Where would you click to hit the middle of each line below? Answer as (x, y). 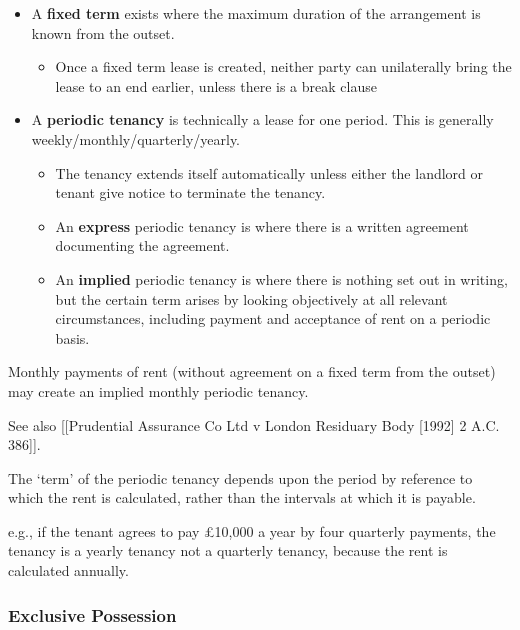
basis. (72, 337)
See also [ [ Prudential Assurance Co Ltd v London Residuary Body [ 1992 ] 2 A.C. (254, 424)
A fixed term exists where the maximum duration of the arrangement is (256, 13)
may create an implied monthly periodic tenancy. (158, 390)
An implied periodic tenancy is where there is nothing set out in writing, (281, 278)
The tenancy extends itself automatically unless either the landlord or (269, 172)
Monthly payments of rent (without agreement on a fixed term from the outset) (252, 371)
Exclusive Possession (92, 614)
